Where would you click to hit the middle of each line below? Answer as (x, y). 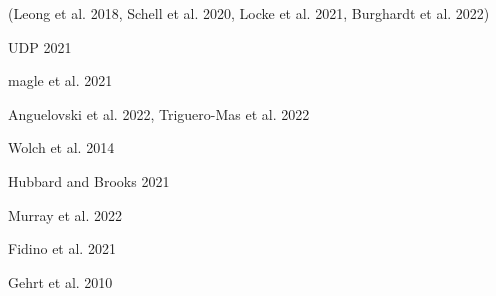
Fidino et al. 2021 (62, 248)
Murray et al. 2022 (65, 214)
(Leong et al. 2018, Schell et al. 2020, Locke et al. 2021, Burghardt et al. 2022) (249, 13)
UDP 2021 (40, 46)
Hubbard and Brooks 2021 (89, 180)
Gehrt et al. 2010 (60, 281)
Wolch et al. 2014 (61, 147)
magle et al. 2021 (60, 80)
